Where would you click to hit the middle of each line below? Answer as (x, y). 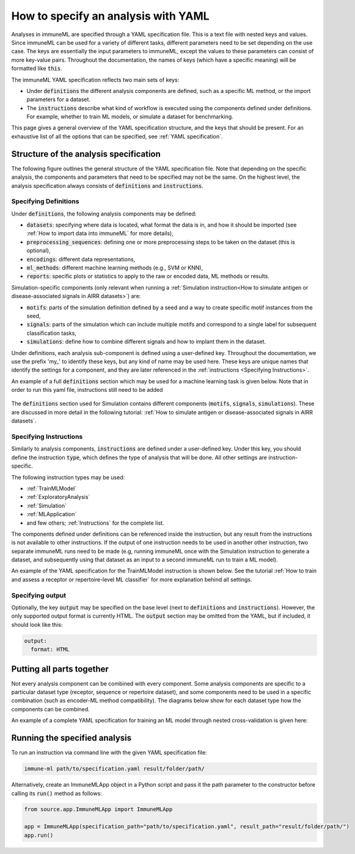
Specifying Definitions (45, 201)
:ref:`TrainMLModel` (52, 488)
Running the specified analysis (71, 738)
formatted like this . (37, 69)
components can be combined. (50, 709)
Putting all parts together (60, 669)
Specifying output (39, 595)
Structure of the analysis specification (86, 154)
